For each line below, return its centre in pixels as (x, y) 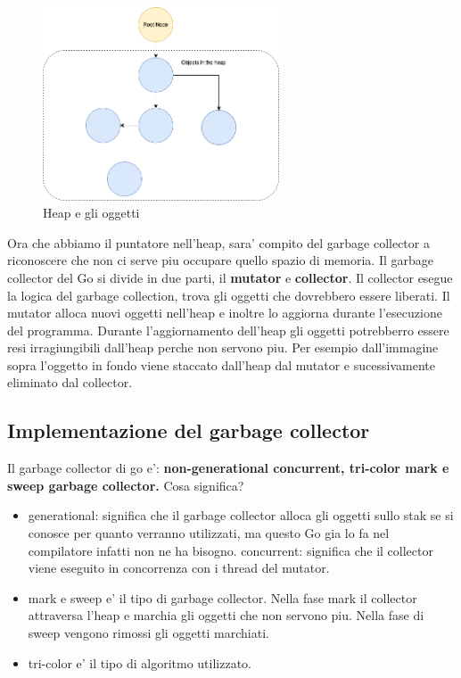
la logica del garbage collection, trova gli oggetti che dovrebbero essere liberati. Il (229, 295)
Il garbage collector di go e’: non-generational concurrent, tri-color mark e (228, 468)
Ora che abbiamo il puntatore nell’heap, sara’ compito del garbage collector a (218, 242)
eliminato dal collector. (70, 382)
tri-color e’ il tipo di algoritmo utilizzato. (140, 662)
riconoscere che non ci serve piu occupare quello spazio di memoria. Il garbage (220, 260)
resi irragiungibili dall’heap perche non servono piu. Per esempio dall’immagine (223, 347)
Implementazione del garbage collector (189, 430)
